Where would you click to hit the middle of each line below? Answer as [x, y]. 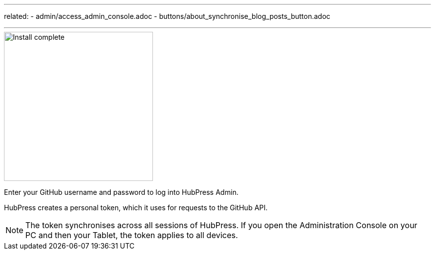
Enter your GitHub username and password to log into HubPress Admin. [121, 192]
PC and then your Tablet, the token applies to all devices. [132, 235]
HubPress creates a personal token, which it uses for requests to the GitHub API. [136, 208]
